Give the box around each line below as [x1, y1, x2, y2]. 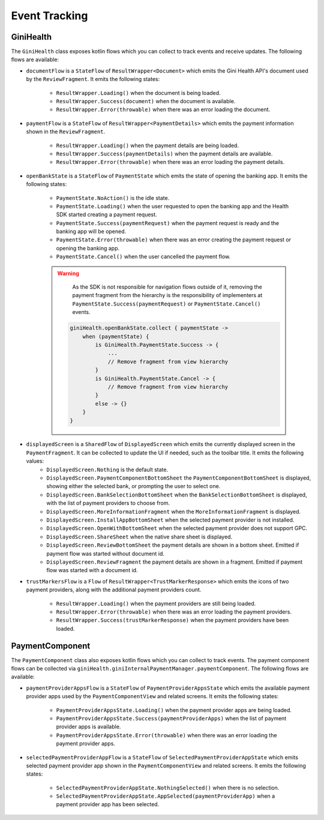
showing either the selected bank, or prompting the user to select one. [46, 483, 221, 490]
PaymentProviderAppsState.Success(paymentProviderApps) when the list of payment [56, 714, 287, 722]
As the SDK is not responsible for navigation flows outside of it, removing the [72, 283, 262, 291]
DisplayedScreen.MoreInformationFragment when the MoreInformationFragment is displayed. [46, 508, 301, 515]
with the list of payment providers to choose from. [46, 499, 170, 507]
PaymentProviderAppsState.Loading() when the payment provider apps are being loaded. [56, 706, 292, 714]
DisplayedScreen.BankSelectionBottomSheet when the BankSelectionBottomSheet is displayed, [46, 491, 307, 498]
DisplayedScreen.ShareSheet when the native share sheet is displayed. [46, 533, 233, 540]
